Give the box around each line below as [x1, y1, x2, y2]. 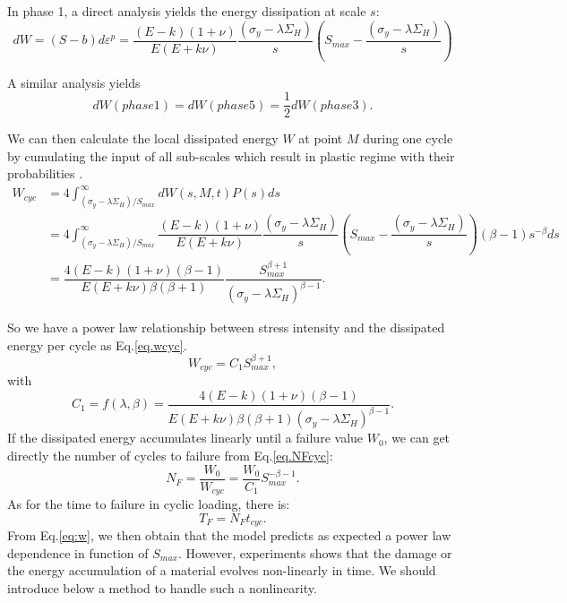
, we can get [383, 428, 451, 447]
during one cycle [363, 129, 453, 148]
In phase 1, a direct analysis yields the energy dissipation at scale [7, 2, 366, 20]
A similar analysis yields [7, 73, 141, 91]
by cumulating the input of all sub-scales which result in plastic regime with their [7, 146, 455, 165]
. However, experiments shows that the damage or [177, 543, 452, 562]
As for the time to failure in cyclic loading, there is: [7, 495, 290, 513]
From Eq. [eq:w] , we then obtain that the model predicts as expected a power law [7, 526, 451, 545]
